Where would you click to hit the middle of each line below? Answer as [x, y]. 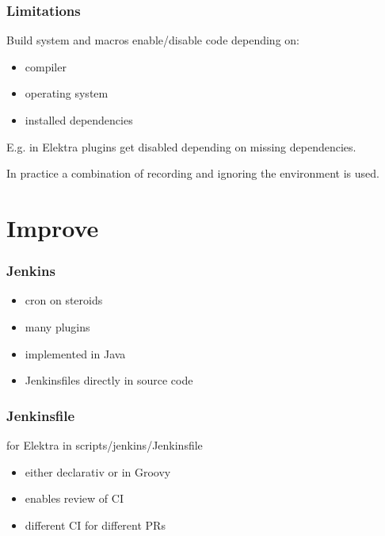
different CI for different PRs [95, 525]
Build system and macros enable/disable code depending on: [153, 40]
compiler [46, 66]
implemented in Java [75, 353]
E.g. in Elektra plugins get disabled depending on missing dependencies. [181, 146]
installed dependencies [79, 120]
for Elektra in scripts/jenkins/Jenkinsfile [105, 444]
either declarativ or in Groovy [98, 471]
